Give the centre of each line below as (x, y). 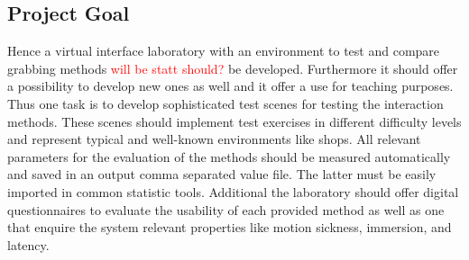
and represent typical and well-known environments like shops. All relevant (214, 139)
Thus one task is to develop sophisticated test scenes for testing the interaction (225, 103)
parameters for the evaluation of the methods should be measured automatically (229, 156)
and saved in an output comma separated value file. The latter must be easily (222, 174)
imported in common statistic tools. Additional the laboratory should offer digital (233, 191)
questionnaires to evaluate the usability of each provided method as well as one (226, 209)
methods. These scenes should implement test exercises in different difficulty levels (234, 121)
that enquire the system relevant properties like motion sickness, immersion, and (230, 227)
